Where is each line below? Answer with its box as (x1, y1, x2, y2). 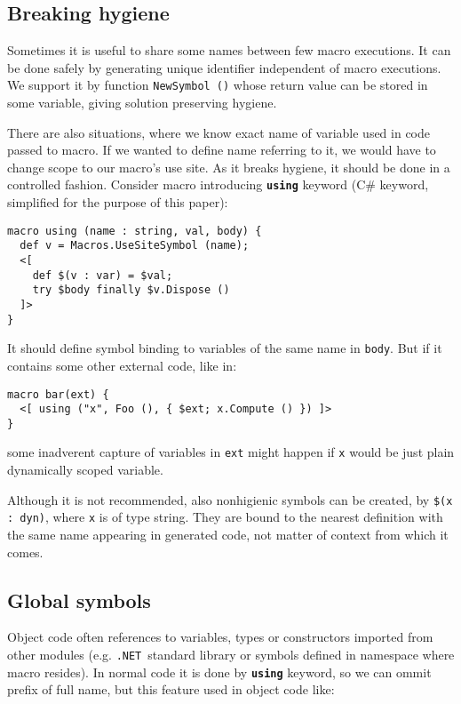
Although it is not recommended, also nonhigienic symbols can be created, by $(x (7, 490, 453, 508)
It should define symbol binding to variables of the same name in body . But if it (7, 339, 442, 357)
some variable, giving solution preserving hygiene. (7, 93, 277, 112)
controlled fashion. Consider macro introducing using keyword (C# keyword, (7, 175, 429, 194)
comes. (7, 542, 44, 561)
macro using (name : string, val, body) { (7, 224, 262, 237)
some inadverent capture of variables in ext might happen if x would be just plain (7, 443, 455, 461)
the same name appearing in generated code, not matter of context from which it (7, 525, 449, 544)
